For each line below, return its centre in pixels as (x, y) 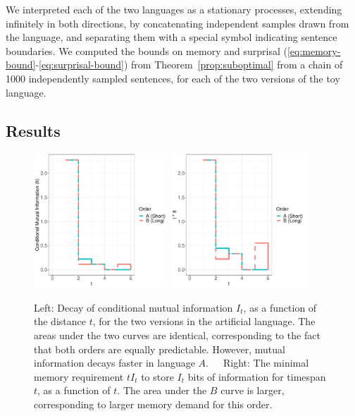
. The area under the (162, 390)
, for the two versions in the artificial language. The (204, 321)
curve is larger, (253, 390)
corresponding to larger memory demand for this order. (153, 404)
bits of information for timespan (257, 376)
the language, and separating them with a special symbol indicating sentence (172, 37)
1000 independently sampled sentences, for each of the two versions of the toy (173, 78)
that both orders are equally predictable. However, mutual (160, 349)
